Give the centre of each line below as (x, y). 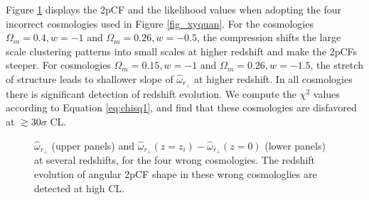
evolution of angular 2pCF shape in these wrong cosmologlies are (176, 174)
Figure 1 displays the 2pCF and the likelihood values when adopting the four (174, 9)
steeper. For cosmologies (58, 65)
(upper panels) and (93, 145)
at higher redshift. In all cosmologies (273, 78)
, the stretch (337, 65)
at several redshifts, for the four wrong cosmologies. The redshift (175, 160)
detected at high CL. (79, 188)
